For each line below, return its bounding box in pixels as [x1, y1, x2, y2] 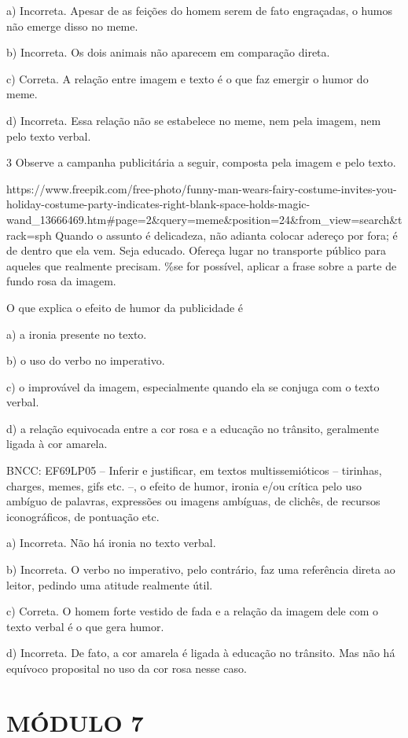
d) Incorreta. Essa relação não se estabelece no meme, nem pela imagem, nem [6, 112, 381, 128]
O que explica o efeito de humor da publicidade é [6, 299, 244, 315]
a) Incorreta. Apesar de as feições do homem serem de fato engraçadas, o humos [6, 2, 392, 18]
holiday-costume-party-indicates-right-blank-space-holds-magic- [6, 196, 311, 212]
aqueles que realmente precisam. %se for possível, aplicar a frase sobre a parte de [6, 257, 397, 274]
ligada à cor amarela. [6, 435, 108, 452]
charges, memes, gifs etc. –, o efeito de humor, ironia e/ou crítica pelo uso [6, 477, 362, 494]
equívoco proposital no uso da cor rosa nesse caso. [6, 660, 247, 676]
